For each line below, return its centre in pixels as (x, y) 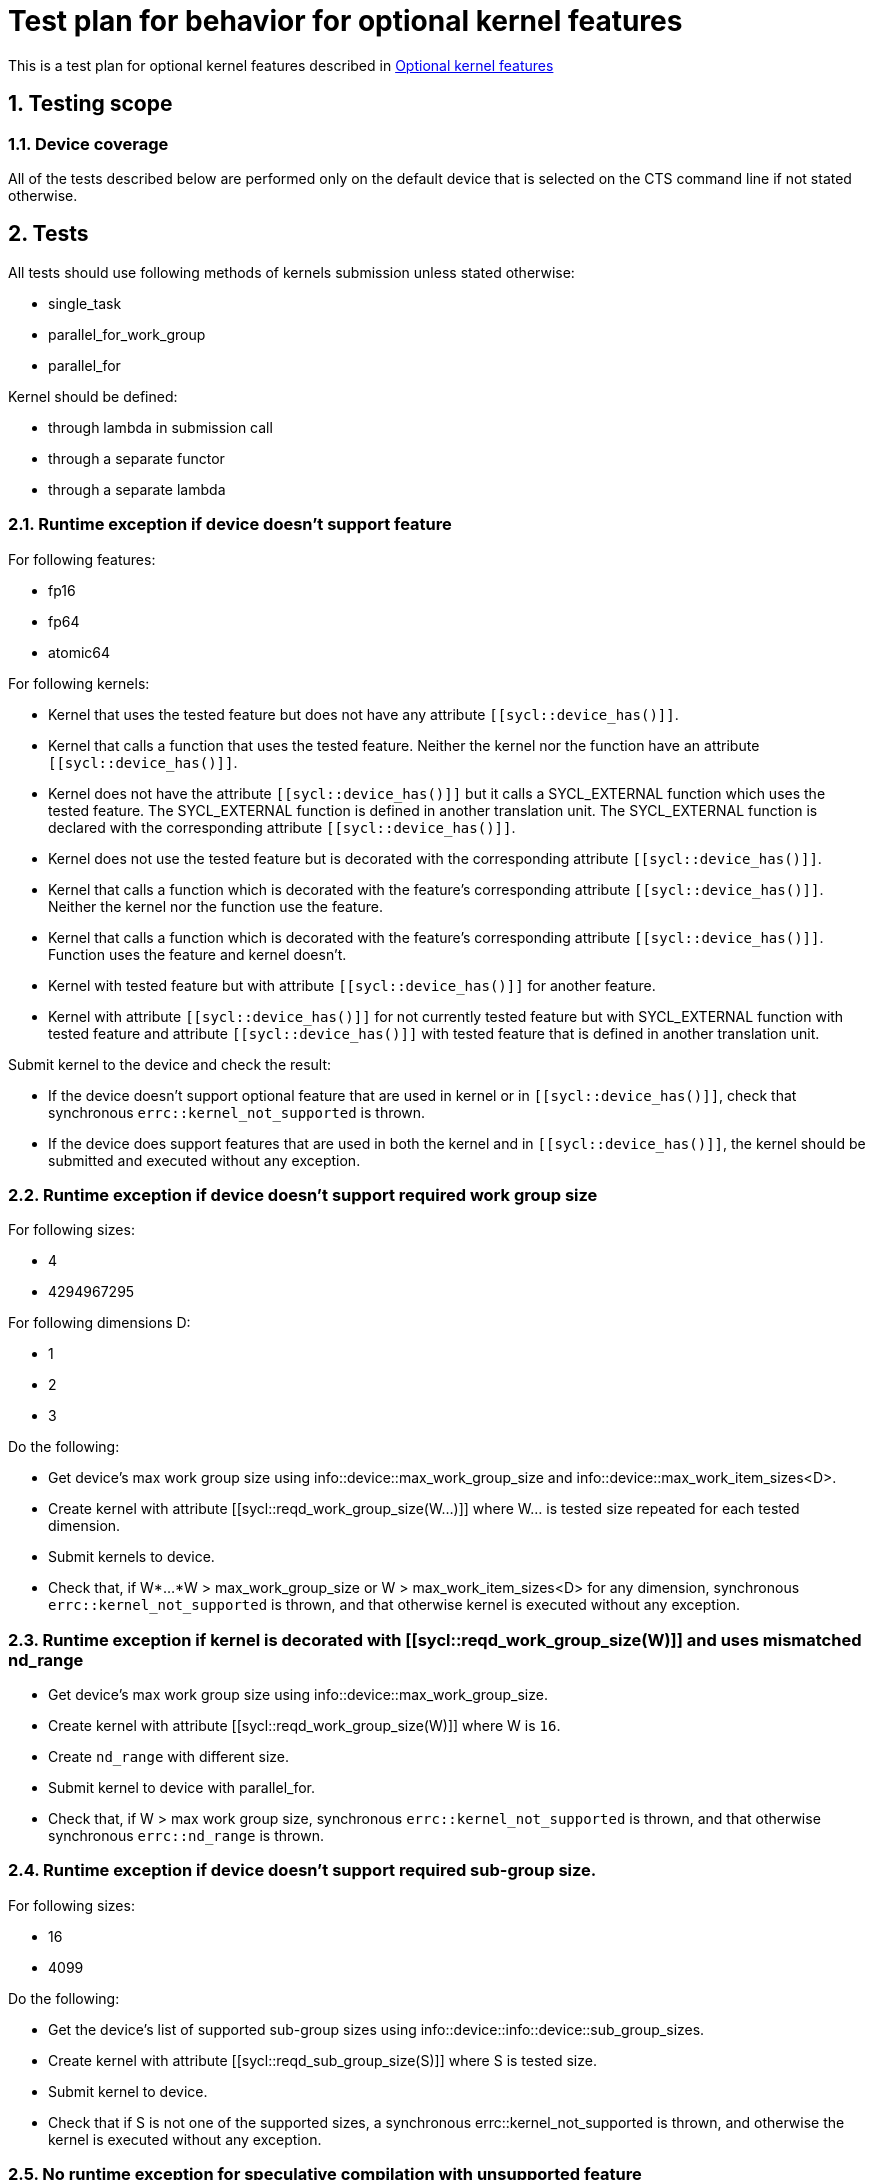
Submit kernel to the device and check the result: (170, 1064)
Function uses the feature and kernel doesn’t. (197, 954)
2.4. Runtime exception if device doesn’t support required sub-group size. (302, 1870)
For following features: (82, 559)
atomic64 (79, 652)
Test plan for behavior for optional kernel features (345, 21)
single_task (85, 303)
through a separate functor (136, 458)
